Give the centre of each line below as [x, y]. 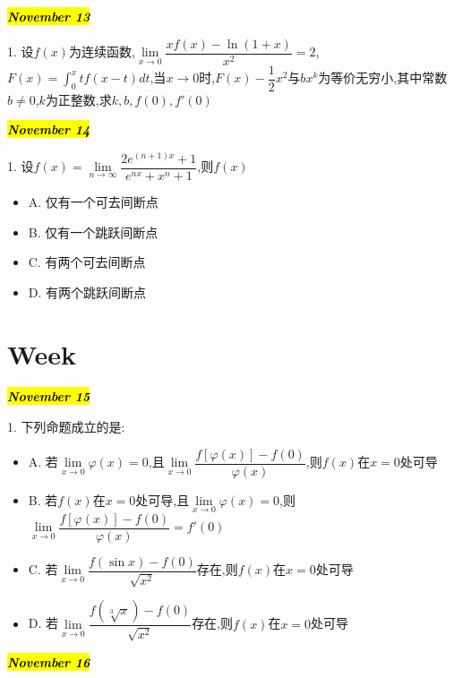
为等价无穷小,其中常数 [383, 77]
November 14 [49, 129]
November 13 [49, 16]
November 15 [49, 396]
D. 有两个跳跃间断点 [87, 292]
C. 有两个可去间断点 [87, 262]
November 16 [49, 661]
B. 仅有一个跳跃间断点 [93, 232]
